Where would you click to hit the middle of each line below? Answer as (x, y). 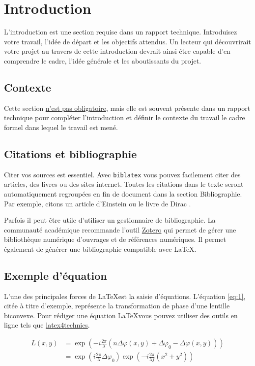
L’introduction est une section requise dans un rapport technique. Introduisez (121, 32)
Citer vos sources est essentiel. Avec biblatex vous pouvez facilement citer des (122, 174)
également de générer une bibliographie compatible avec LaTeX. (100, 249)
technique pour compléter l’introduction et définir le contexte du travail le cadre (125, 117)
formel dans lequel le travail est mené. (61, 127)
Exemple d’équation (56, 275)
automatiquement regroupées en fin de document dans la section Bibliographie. (123, 193)
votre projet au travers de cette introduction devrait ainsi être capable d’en (117, 51)
